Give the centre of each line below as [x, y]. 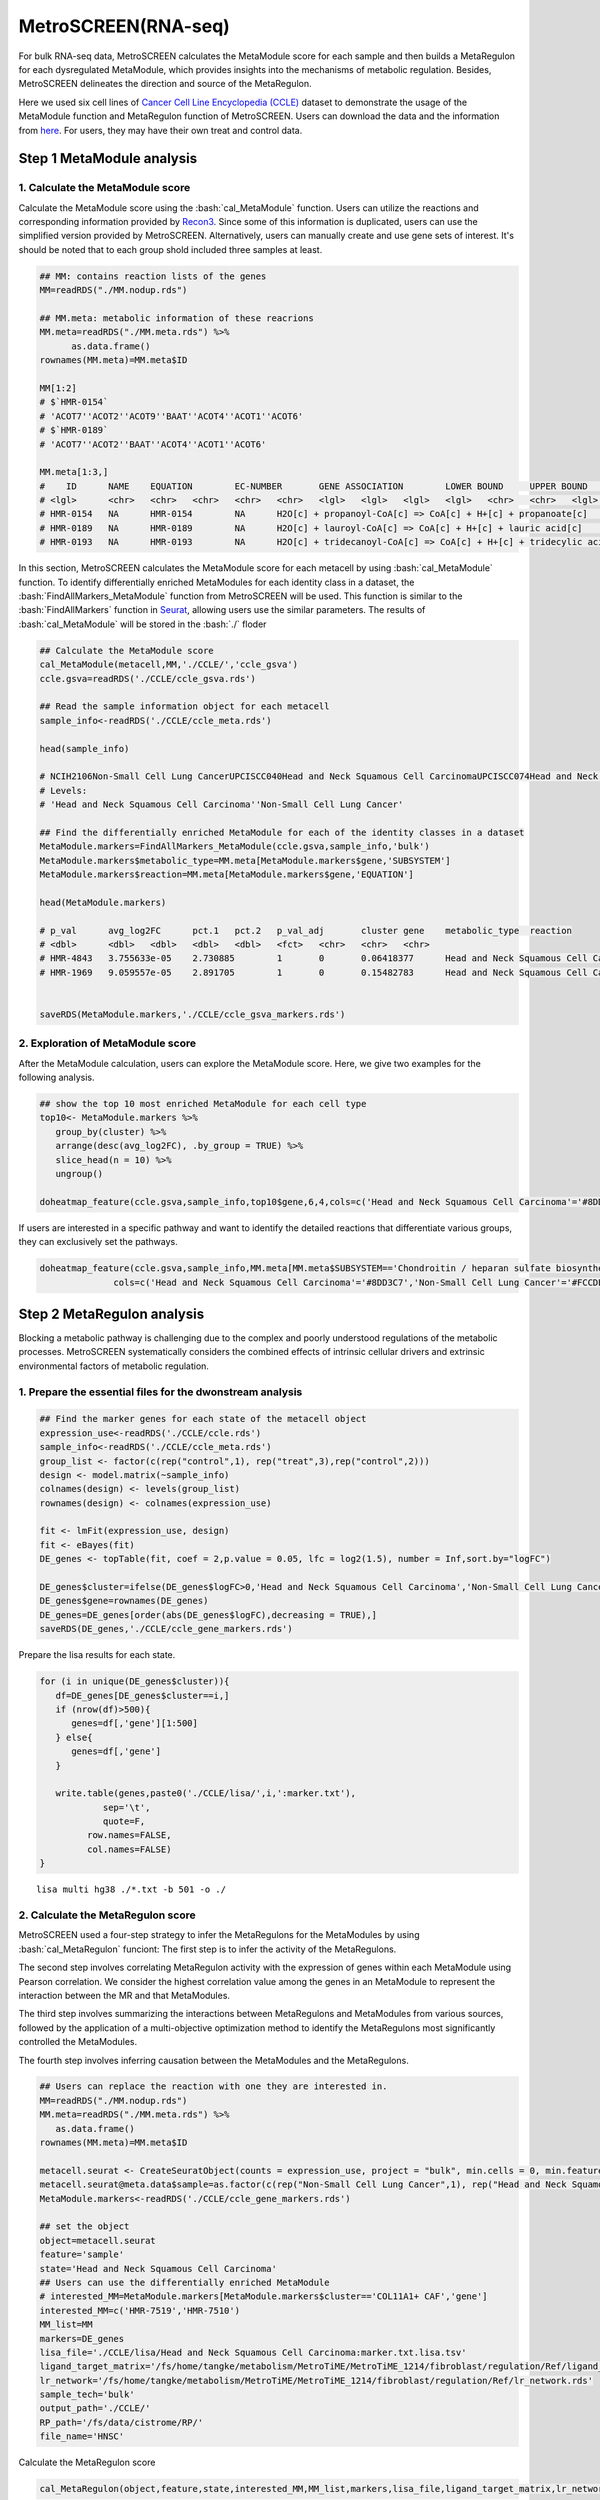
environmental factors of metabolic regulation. [114, 1366]
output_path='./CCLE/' [95, 2408]
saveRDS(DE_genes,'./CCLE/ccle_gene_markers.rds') [166, 1629]
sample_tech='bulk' [87, 2394]
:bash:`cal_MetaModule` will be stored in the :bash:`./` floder [142, 624]
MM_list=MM [66, 2324]
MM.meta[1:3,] [74, 472]
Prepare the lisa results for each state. [97, 1655]
